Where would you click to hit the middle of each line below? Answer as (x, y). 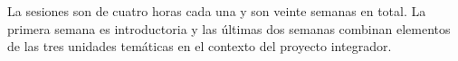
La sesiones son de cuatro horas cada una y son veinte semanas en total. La (217, 11)
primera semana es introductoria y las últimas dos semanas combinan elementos (229, 28)
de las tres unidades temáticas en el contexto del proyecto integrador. (200, 46)
